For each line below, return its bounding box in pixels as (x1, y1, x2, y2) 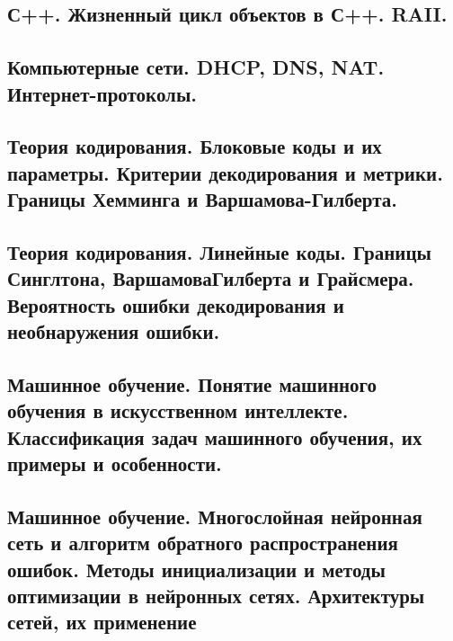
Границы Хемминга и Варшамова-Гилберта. (7, 185, 397, 213)
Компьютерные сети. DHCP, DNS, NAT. (7, 53, 385, 81)
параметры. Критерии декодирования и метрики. (7, 158, 443, 186)
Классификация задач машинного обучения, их (7, 423, 422, 450)
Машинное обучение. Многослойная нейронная (7, 502, 422, 530)
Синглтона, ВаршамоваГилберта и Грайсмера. (7, 264, 414, 292)
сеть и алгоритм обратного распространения (7, 529, 398, 556)
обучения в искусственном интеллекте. (7, 396, 349, 424)
